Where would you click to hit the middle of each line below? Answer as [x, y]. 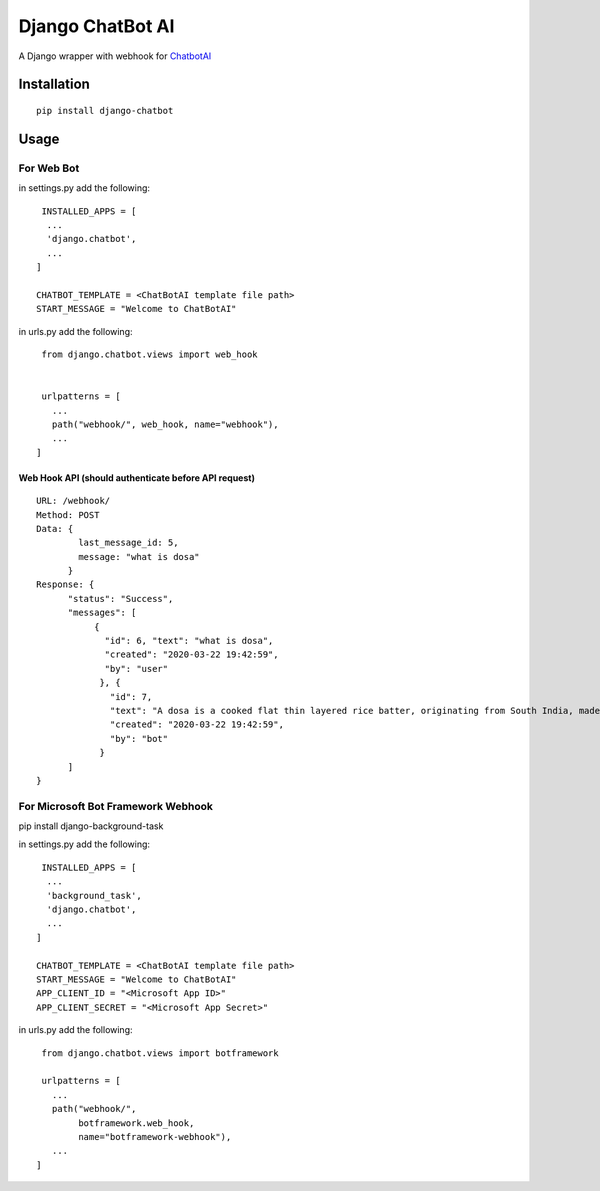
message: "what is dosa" [139, 556]
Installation [54, 84]
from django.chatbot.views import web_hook [150, 354]
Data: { [55, 528]
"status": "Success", [120, 598]
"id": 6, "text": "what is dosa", [189, 641]
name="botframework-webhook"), [155, 1136]
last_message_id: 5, [128, 543]
